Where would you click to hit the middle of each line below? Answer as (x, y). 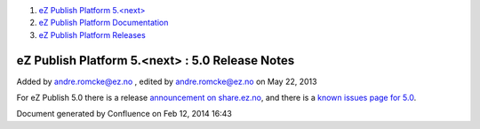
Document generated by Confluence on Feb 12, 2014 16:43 (124, 114)
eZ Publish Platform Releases (92, 34)
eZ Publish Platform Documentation (104, 23)
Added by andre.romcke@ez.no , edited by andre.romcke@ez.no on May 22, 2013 (167, 81)
